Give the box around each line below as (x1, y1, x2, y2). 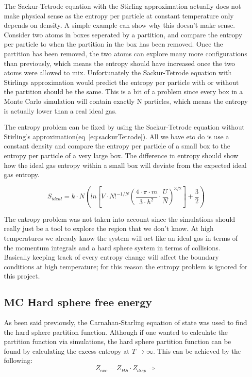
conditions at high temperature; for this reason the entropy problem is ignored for (4, 261, 248, 271)
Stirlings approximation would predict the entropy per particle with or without (4, 77, 239, 87)
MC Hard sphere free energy (4, 295, 152, 310)
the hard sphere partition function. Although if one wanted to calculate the (4, 327, 228, 337)
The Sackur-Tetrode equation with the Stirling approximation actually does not (4, 1, 241, 11)
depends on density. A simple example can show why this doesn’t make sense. (4, 20, 235, 30)
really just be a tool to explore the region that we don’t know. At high (4, 223, 214, 233)
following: (4, 355, 33, 365)
